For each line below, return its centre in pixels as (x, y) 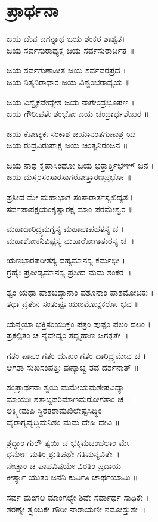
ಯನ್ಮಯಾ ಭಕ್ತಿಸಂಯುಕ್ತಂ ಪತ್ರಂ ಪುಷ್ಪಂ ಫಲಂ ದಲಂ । (79, 323)
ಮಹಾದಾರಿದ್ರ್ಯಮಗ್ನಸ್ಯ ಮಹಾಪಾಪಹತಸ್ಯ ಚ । (66, 229)
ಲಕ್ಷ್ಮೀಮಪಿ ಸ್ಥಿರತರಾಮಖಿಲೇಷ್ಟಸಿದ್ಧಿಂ (54, 410)
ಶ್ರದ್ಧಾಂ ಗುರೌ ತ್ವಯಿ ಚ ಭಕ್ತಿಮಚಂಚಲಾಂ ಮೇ (68, 442)
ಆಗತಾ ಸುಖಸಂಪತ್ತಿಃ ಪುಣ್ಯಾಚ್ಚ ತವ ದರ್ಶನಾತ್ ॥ (73, 367)
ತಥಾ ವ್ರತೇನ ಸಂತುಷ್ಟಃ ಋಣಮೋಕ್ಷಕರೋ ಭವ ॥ (73, 304)
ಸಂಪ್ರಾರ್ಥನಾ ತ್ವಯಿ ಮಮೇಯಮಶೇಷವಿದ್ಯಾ (66, 387)
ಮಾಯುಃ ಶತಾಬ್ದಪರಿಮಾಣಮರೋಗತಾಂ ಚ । (69, 398)
